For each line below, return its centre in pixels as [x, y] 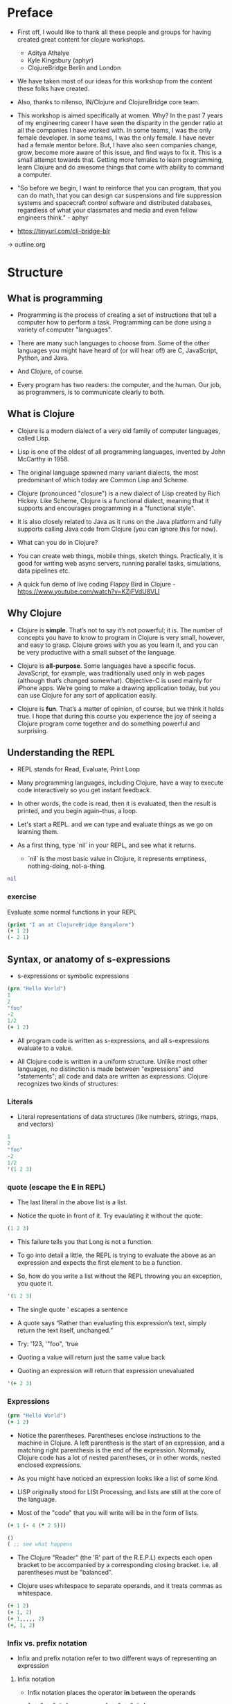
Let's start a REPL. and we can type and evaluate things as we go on [115, 824]
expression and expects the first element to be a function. [99, 1262]
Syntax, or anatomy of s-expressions [89, 959]
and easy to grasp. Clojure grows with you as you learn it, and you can [118, 645]
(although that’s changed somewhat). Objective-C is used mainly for [115, 680]
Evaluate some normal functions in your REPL [72, 912]
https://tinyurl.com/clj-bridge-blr [64, 231]
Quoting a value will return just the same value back [91, 1357]
